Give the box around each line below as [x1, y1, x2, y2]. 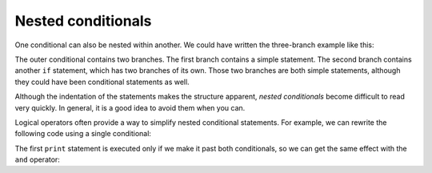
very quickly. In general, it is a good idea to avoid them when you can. [14, 103, 246, 112]
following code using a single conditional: [14, 129, 152, 139]
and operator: [14, 155, 60, 164]
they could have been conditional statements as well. [14, 77, 190, 86]
